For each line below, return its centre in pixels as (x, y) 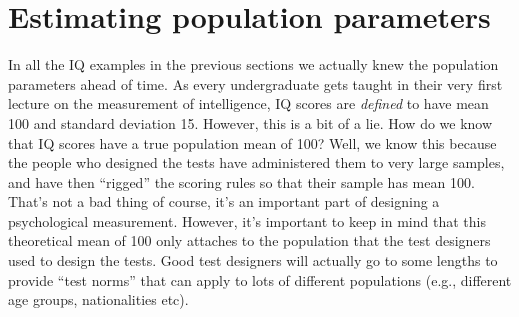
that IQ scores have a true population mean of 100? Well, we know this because (252, 142)
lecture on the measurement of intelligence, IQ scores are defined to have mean (248, 103)
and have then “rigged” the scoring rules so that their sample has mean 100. (241, 181)
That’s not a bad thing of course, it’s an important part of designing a (224, 201)
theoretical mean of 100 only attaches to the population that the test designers (249, 240)
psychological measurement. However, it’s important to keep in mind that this (247, 220)
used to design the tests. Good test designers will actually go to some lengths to (253, 260)
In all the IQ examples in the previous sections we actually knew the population (253, 64)
